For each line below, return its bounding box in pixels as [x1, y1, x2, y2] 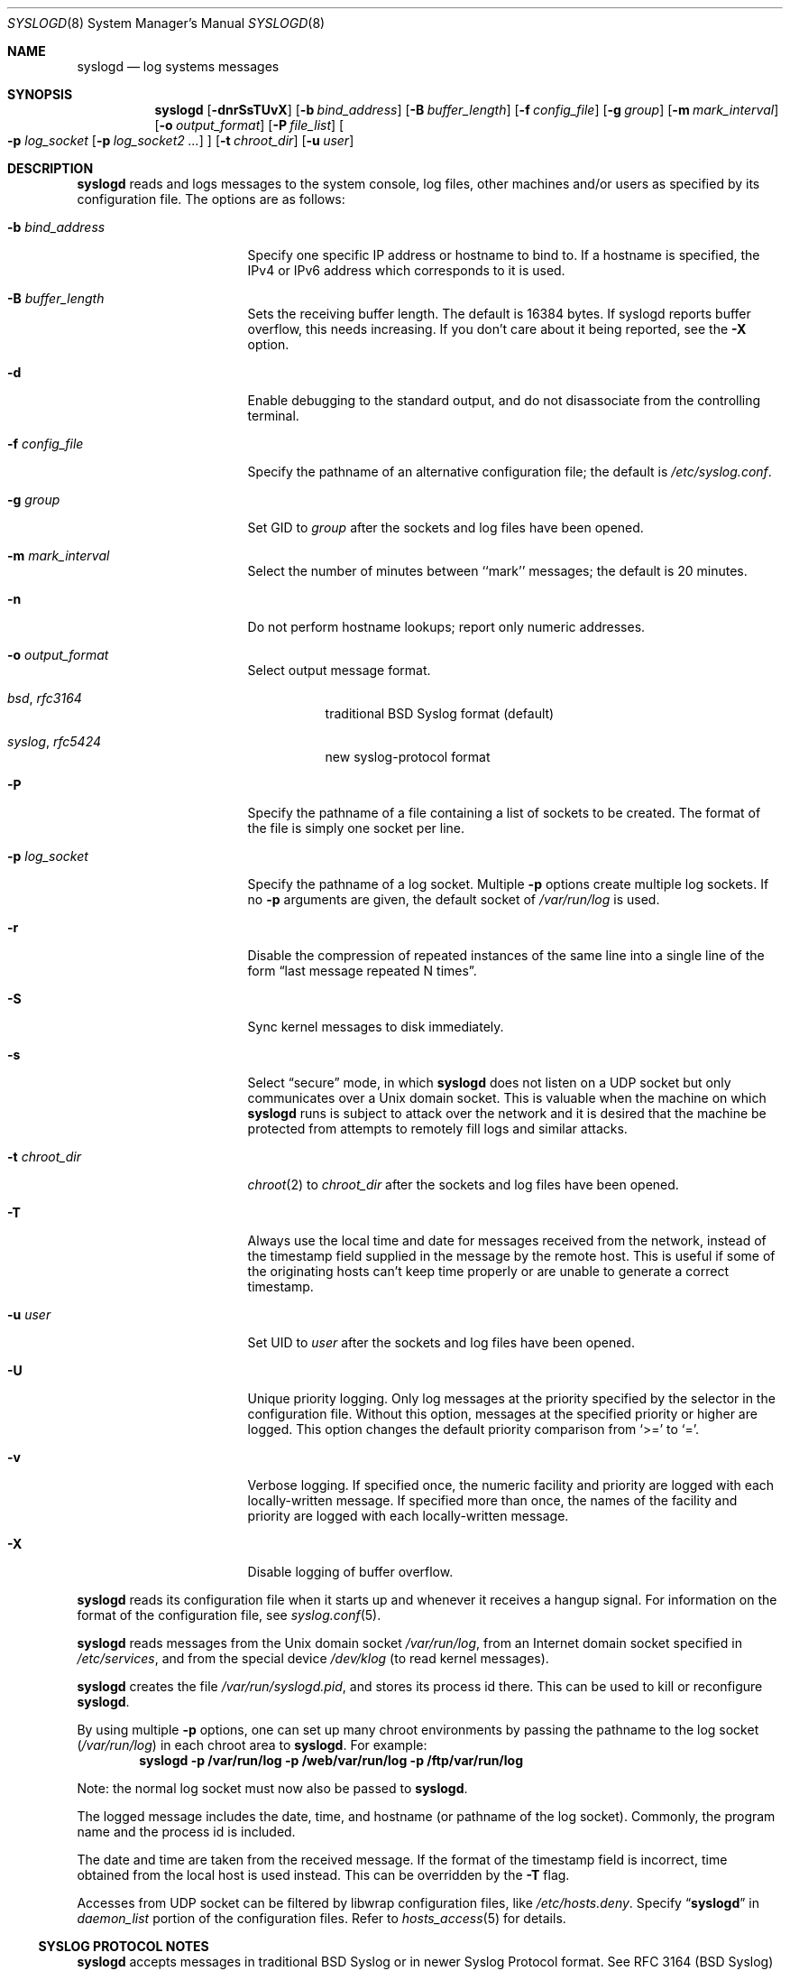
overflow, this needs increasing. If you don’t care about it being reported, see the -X [247, 321, 747, 337]
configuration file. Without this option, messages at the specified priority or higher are [247, 1406, 758, 1421]
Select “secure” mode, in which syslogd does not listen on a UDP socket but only [247, 1075, 731, 1090]
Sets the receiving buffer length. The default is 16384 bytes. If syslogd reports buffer [247, 306, 751, 321]
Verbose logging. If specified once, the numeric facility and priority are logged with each [247, 1477, 775, 1493]
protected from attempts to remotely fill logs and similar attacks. [247, 1121, 628, 1136]
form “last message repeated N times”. [247, 963, 477, 978]
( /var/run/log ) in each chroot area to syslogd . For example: [77, 1737, 427, 1753]
